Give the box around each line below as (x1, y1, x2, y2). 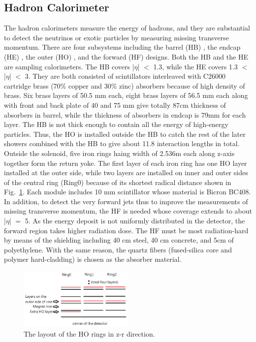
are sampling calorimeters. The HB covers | (4, 61, 134, 71)
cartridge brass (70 (4, 80, 61, 91)
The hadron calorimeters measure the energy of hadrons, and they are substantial (4, 23, 250, 33)
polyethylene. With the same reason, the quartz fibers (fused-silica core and (4, 244, 232, 254)
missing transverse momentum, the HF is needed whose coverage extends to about (4, 206, 252, 216)
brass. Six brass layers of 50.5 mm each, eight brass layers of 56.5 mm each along (4, 90, 248, 100)
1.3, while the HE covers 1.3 (153, 61, 238, 71)
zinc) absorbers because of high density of (119, 80, 245, 91)
